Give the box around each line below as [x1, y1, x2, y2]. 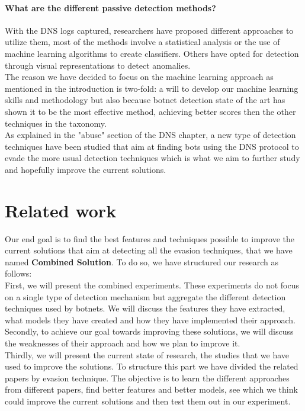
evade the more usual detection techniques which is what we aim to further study [5, 152, 300, 164]
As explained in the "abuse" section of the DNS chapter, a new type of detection [5, 129, 296, 141]
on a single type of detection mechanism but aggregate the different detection [5, 290, 286, 303]
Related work [5, 198, 117, 222]
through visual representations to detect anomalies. [5, 59, 191, 71]
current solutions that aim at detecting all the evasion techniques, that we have [5, 244, 293, 256]
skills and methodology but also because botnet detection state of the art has [5, 94, 285, 106]
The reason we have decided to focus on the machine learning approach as [5, 70, 274, 83]
